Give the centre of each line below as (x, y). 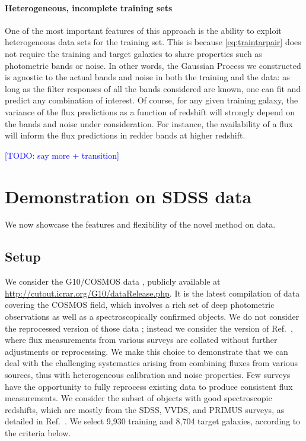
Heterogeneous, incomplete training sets (89, 7)
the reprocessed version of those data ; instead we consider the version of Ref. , (149, 328)
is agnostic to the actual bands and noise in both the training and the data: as (147, 77)
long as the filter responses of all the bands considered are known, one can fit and (153, 88)
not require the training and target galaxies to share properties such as (133, 53)
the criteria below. (38, 432)
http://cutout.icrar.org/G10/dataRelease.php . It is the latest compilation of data (152, 293)
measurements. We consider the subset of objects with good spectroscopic (138, 398)
